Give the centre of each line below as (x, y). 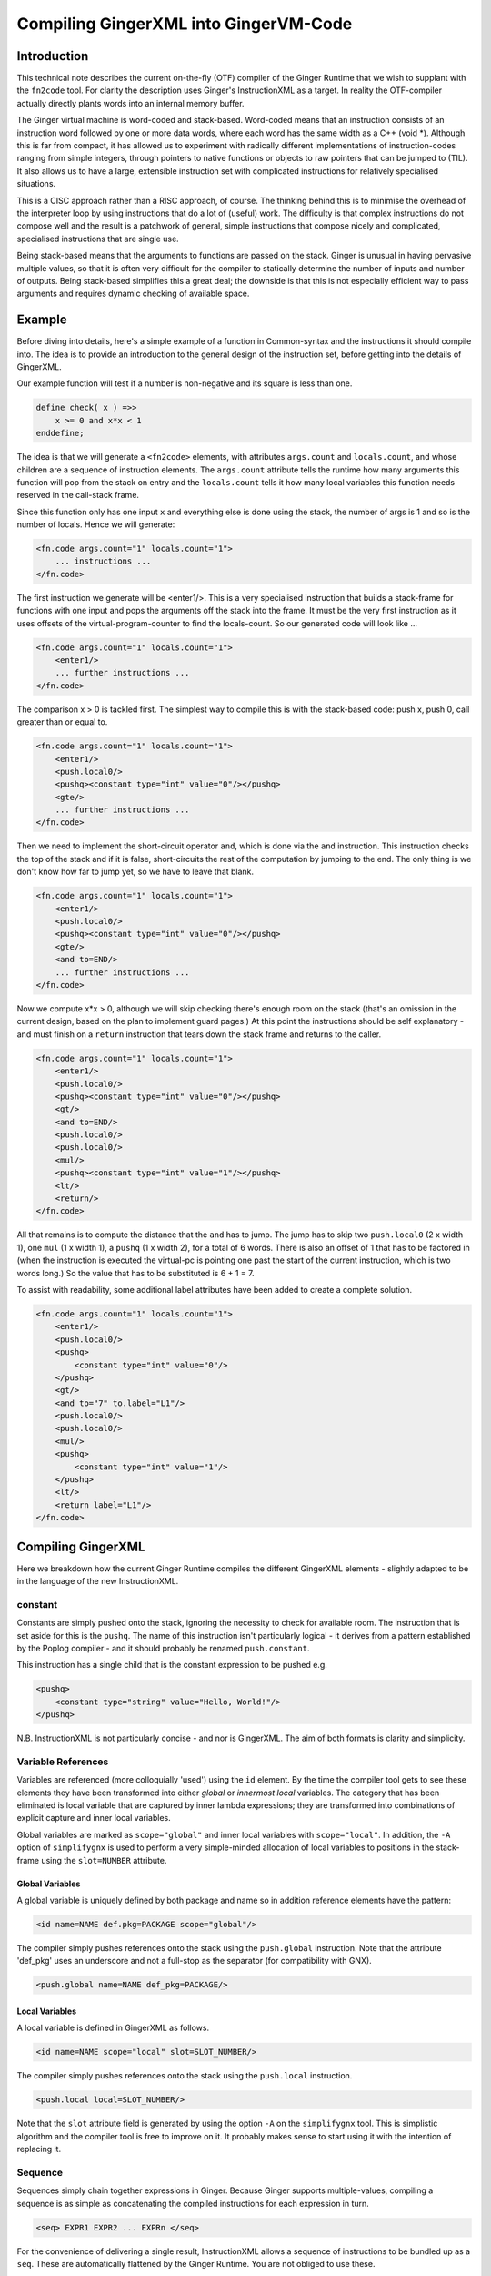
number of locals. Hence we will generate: (96, 524)
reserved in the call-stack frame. (78, 495)
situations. (36, 184)
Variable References (63, 1762)
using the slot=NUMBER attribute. (104, 1860)
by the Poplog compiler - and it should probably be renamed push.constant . (163, 1648)
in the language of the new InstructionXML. (98, 1581)
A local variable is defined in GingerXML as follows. (113, 2028)
